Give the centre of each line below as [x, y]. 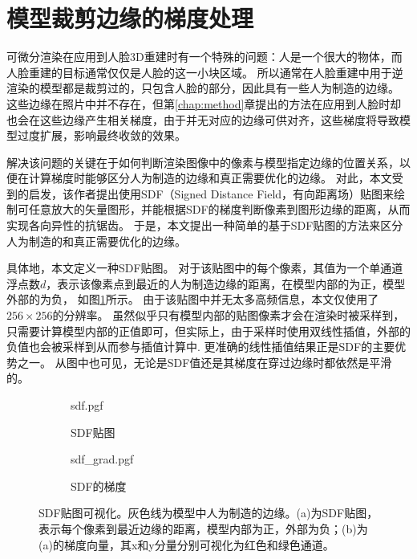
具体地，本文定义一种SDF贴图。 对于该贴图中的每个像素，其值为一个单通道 [205, 268]
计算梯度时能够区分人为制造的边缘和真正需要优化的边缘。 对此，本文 [210, 178]
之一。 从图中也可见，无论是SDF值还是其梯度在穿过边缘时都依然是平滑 [204, 362]
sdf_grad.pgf [102, 459]
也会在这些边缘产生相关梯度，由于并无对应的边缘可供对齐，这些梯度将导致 [203, 119]
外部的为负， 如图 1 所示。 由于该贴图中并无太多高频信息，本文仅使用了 [193, 299]
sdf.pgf [87, 405]
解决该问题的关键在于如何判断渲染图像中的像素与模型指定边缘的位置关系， [203, 162]
